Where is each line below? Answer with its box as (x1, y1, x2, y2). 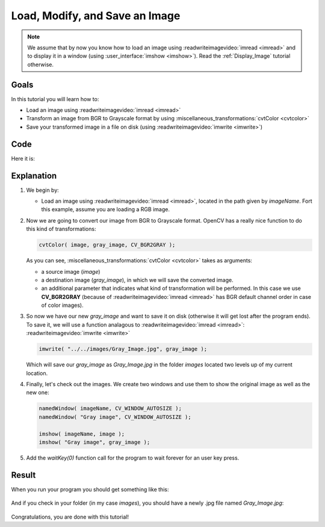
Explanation (11, 170, 57, 180)
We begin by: (26, 186, 60, 194)
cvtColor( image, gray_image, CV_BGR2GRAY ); (39, 241, 176, 248)
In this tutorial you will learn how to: (11, 95, 99, 102)
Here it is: (11, 155, 36, 162)
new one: (26, 389, 49, 396)
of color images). (41, 301, 84, 309)
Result (11, 470, 36, 480)
